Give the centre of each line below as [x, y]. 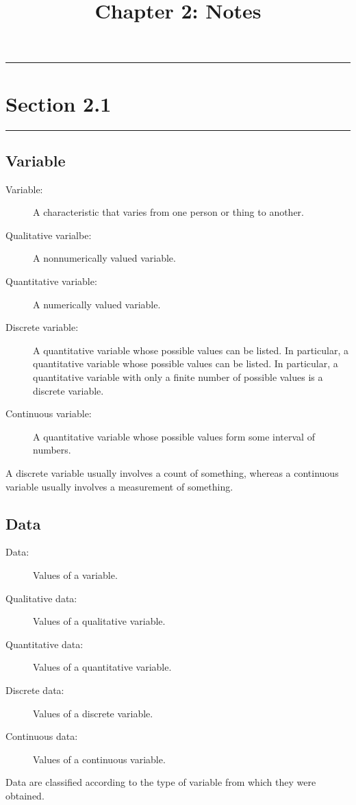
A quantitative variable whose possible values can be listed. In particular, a [191, 350]
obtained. [25, 795]
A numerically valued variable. [97, 304]
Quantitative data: [44, 644]
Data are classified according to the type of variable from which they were [161, 782]
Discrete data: [35, 690]
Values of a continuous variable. [99, 759]
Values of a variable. [75, 575]
